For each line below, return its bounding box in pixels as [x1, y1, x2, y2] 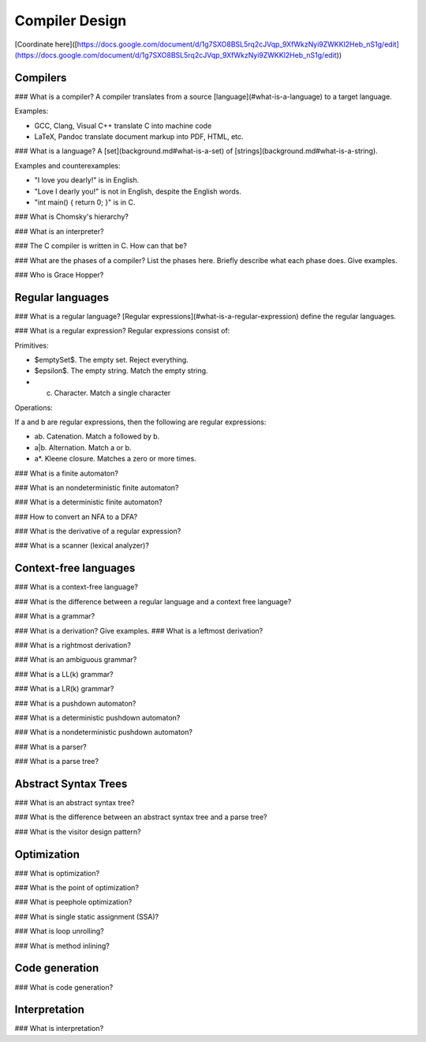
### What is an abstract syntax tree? [14, 798, 135, 807]
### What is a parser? [14, 742, 87, 751]
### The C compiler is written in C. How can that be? [14, 241, 187, 250]
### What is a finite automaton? [14, 468, 118, 478]
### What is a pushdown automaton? [14, 698, 136, 708]
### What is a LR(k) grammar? [14, 684, 114, 694]
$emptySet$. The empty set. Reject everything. [34, 355, 189, 364]
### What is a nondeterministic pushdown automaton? [14, 728, 193, 737]
